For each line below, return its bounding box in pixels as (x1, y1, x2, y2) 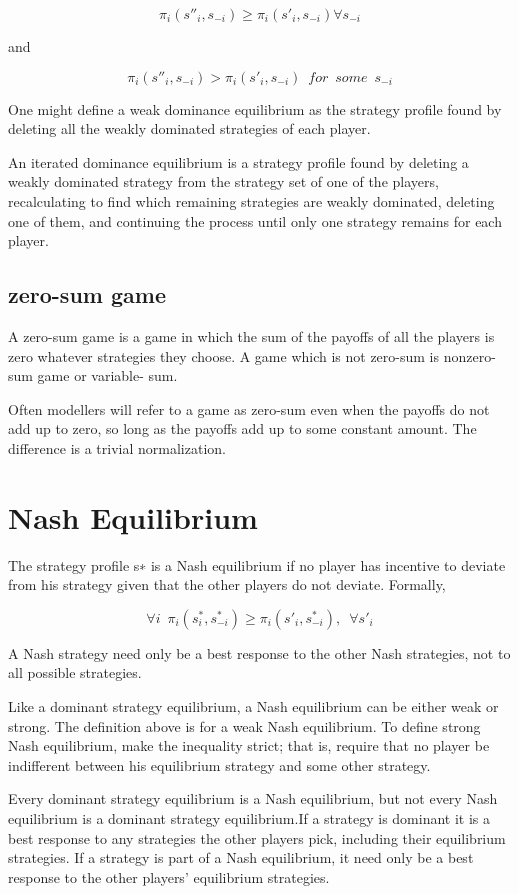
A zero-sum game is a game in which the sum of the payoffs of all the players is (8, 325, 495, 346)
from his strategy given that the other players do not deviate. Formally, (8, 574, 446, 595)
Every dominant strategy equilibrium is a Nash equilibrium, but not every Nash (8, 788, 498, 809)
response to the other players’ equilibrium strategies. (8, 866, 330, 887)
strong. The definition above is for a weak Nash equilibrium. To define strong (8, 715, 481, 736)
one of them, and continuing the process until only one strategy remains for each (8, 210, 502, 231)
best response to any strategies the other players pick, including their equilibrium (8, 827, 506, 848)
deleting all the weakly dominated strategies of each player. (8, 118, 371, 139)
